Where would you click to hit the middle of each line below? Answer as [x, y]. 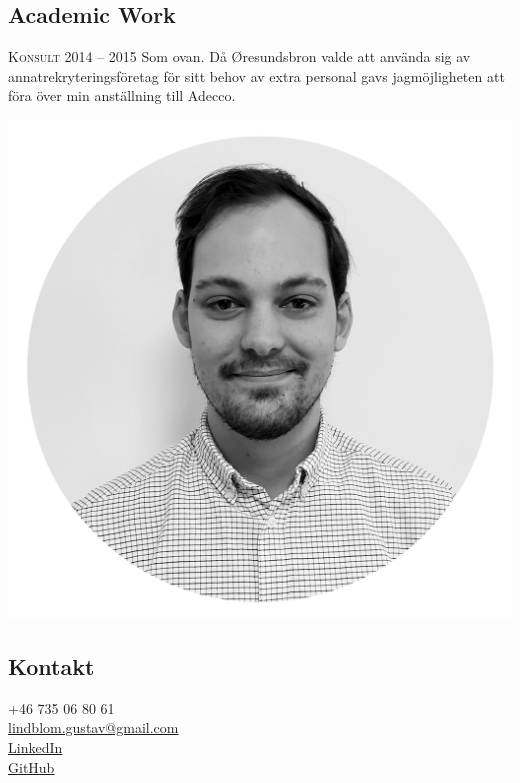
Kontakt [51, 666]
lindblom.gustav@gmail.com [93, 727]
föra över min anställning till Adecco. [122, 95]
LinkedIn [35, 747]
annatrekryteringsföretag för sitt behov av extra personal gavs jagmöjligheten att [256, 75]
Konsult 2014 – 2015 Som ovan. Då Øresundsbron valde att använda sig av [239, 56]
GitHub [31, 766]
